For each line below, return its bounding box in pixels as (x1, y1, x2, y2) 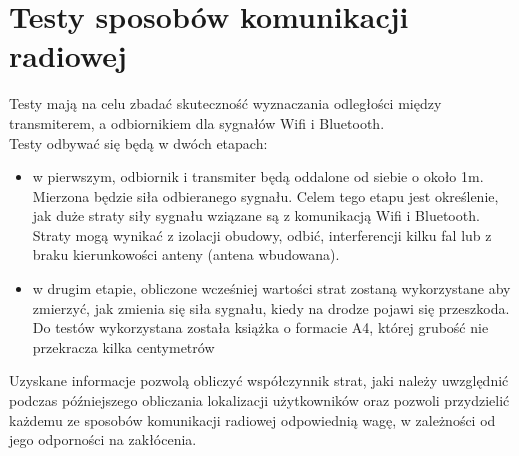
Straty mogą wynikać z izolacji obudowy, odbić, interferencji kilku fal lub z (32, 224, 492, 245)
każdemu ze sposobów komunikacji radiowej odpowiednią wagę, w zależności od (9, 409, 496, 430)
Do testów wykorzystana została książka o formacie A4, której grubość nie (32, 317, 489, 338)
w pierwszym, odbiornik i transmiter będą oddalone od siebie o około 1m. (32, 166, 484, 187)
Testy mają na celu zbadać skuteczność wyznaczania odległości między (9, 93, 442, 114)
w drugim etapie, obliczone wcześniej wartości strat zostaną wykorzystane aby (32, 278, 511, 299)
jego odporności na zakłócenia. (9, 429, 197, 450)
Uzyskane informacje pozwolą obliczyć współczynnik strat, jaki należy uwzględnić (9, 370, 509, 391)
